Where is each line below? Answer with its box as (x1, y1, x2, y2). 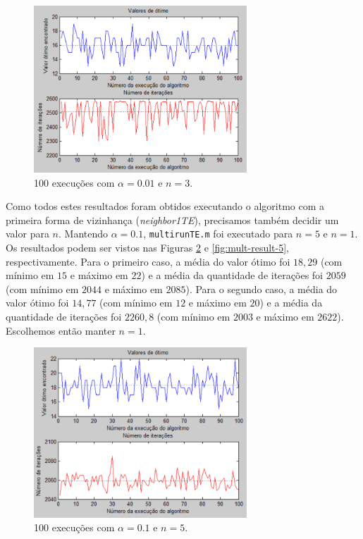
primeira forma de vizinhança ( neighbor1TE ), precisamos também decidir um (6, 212, 339, 227)
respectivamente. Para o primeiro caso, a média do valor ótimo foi (6, 254, 290, 268)
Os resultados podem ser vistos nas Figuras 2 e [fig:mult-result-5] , (6, 240, 290, 255)
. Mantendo (59, 226, 109, 241)
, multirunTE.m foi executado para (143, 226, 293, 241)
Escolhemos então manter (6, 323, 116, 337)
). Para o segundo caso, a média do (185, 281, 338, 296)
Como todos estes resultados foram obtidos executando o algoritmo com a (6, 199, 325, 213)
